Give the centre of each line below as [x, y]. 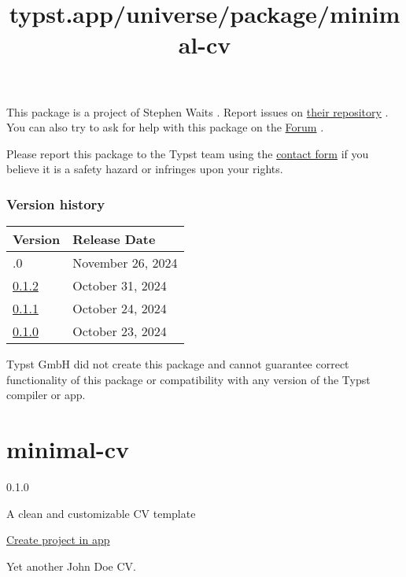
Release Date [114, 239]
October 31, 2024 [120, 286]
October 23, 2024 [120, 331]
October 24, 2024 [120, 309]
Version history [56, 203]
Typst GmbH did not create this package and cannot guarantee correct [178, 364]
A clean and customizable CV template [101, 513]
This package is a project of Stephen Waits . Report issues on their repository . [197, 111]
